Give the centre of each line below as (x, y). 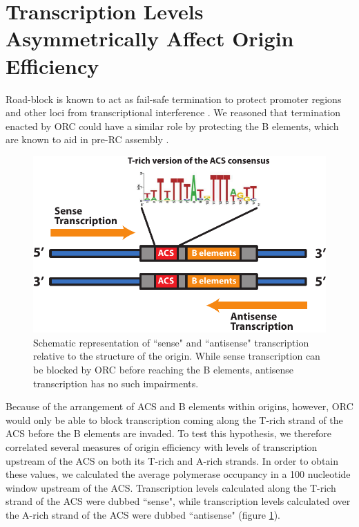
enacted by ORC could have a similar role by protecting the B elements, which (172, 126)
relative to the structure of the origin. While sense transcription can (177, 356)
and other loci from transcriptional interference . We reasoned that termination (173, 112)
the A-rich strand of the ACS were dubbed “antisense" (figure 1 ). (143, 514)
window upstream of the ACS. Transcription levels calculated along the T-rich (171, 487)
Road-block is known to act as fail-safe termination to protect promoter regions (174, 99)
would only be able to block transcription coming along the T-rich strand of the (174, 419)
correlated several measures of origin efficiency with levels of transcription (162, 446)
